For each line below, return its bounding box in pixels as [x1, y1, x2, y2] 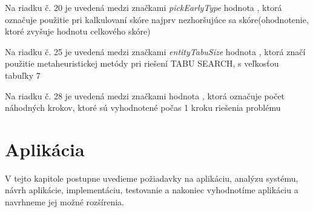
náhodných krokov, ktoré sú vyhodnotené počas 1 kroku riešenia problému [5, 101, 281, 114]
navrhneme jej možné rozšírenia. [5, 196, 124, 208]
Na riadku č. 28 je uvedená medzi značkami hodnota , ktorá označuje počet [5, 89, 285, 102]
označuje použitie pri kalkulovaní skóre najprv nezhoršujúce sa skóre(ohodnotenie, [5, 13, 309, 25]
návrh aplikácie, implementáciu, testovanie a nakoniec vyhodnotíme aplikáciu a [5, 184, 298, 196]
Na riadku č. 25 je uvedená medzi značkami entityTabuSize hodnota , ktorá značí [5, 45, 306, 58]
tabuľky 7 [5, 68, 41, 81]
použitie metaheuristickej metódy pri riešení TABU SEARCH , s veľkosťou [5, 57, 279, 70]
